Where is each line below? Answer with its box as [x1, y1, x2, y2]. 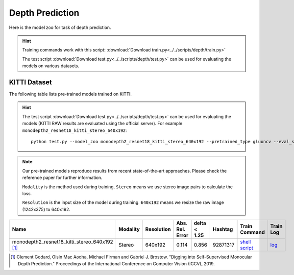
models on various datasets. [22, 63, 79, 69]
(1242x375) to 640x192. [22, 206, 71, 212]
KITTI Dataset [9, 78, 52, 86]
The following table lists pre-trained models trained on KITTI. [9, 91, 132, 97]
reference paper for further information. [22, 175, 102, 181]
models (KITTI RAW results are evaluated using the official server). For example [22, 121, 183, 126]
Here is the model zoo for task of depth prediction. [9, 25, 111, 30]
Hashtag [212, 226, 233, 233]
